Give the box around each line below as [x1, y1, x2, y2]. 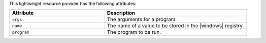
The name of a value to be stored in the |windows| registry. [107, 22, 244, 29]
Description [107, 10, 135, 17]
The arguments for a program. [107, 16, 177, 23]
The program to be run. [107, 29, 161, 36]
